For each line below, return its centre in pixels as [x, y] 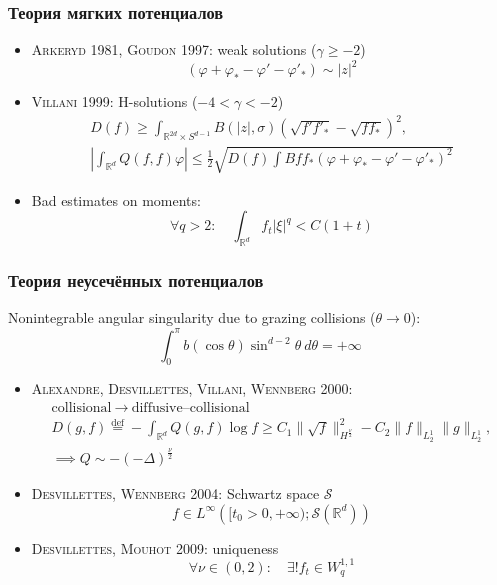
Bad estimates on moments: [116, 199]
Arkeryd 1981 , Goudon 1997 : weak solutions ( [174, 49]
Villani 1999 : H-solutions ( [114, 101]
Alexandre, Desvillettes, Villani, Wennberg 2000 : [192, 388]
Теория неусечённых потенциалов [136, 280]
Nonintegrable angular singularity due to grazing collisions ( [192, 317]
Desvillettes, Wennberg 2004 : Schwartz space [175, 493]
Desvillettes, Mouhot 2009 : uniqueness [155, 547]
